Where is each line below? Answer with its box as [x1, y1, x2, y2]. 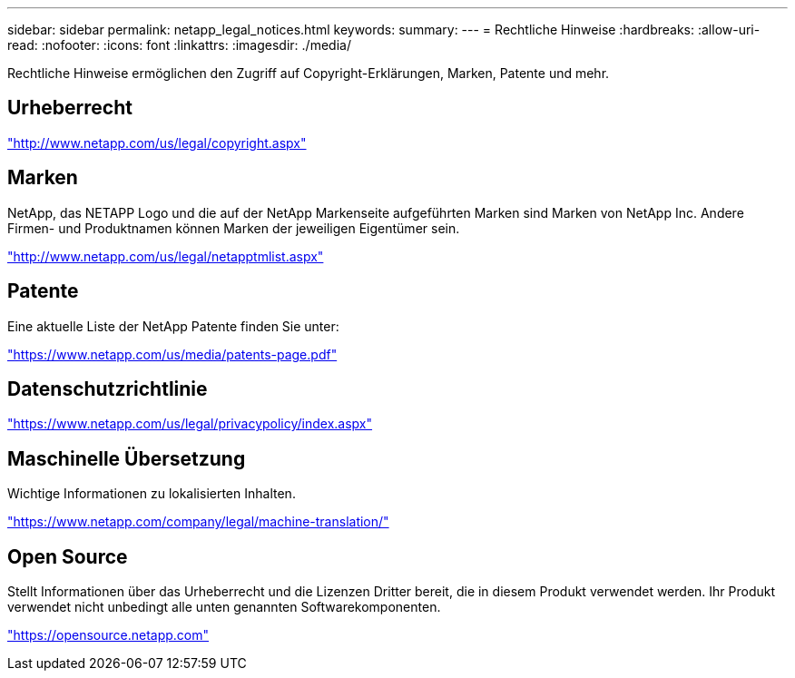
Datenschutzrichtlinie [7, 377, 208, 400]
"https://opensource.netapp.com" [7, 627, 210, 644]
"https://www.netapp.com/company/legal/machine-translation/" [7, 514, 389, 530]
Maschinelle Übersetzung [7, 447, 246, 470]
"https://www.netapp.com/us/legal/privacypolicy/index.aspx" [7, 416, 373, 432]
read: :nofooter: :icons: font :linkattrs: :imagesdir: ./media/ [7, 37, 351, 53]
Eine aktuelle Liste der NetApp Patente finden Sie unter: [7, 318, 339, 334]
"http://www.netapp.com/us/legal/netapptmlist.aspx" [7, 248, 324, 264]
